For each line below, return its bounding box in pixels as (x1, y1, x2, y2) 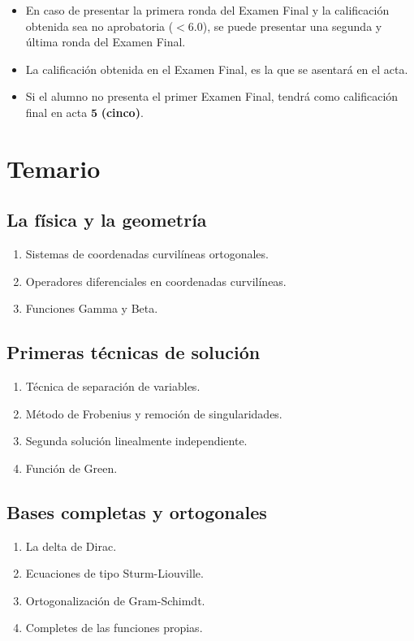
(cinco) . (101, 103, 144, 120)
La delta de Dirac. (25, 537, 117, 554)
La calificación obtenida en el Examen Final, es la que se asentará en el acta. (25, 60, 408, 77)
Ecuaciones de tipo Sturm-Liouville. (25, 565, 204, 582)
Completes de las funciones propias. (25, 619, 203, 636)
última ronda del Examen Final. (25, 33, 186, 50)
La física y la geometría (6, 207, 207, 232)
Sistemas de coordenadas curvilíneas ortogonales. (25, 245, 269, 262)
